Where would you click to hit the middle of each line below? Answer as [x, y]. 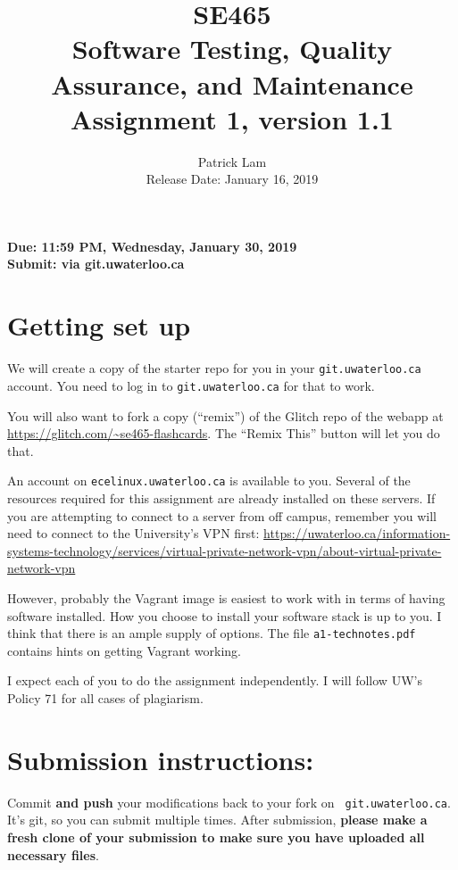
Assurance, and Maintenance [232, 83]
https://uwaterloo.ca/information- [357, 533]
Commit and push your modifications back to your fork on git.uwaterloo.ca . [229, 802]
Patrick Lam [232, 161]
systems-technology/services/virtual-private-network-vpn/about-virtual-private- [225, 550]
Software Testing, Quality [232, 49]
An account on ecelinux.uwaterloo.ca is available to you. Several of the [209, 481]
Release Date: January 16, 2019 [232, 179]
